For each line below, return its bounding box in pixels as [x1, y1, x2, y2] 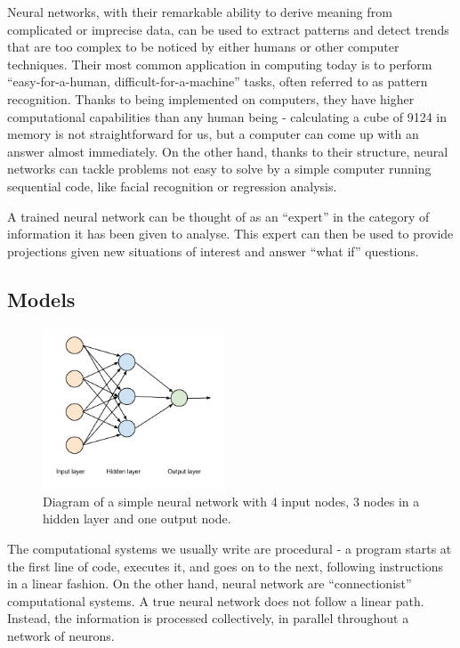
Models [7, 285, 76, 312]
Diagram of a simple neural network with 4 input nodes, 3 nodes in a [43, 491, 420, 510]
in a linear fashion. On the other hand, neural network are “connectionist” [7, 574, 412, 593]
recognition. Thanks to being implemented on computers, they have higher [7, 89, 415, 108]
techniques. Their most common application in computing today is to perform [7, 54, 432, 73]
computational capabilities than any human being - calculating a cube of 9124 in [7, 107, 448, 126]
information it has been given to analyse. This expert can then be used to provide [7, 224, 454, 243]
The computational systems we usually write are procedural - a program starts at [7, 539, 452, 558]
